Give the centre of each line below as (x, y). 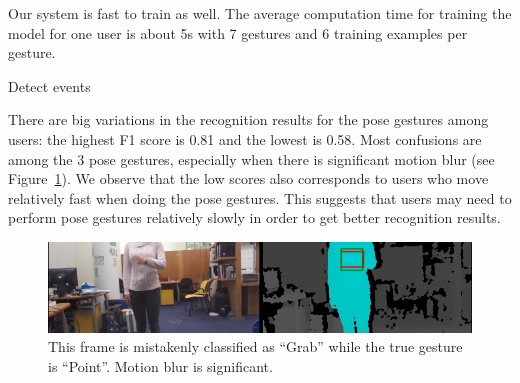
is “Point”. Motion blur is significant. (160, 365)
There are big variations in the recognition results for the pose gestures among (248, 119)
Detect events (49, 85)
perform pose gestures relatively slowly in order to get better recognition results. (254, 217)
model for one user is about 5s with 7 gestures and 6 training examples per (238, 32)
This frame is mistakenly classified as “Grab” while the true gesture (255, 346)
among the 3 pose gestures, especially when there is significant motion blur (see (251, 158)
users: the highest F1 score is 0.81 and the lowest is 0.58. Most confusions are (245, 138)
